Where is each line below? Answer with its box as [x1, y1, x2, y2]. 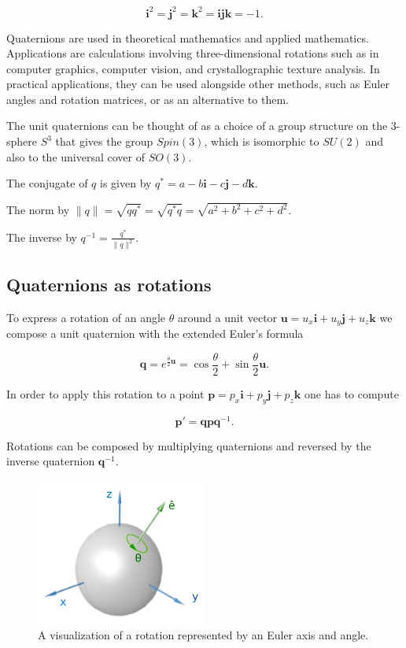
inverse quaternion [6, 453, 95, 469]
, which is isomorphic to [204, 133, 319, 150]
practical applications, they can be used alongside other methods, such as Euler [6, 76, 389, 92]
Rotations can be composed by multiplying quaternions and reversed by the [6, 437, 371, 454]
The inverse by [6, 228, 77, 245]
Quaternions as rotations [6, 272, 212, 296]
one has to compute [304, 385, 399, 402]
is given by [100, 175, 152, 191]
